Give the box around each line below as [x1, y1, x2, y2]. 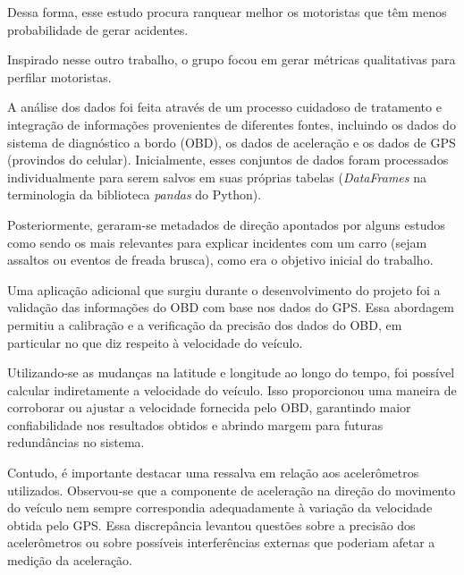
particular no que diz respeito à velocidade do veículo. [7, 333, 303, 351]
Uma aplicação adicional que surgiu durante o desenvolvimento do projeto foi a [7, 280, 441, 299]
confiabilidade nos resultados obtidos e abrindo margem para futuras [7, 415, 384, 434]
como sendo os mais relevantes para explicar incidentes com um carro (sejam [7, 233, 427, 251]
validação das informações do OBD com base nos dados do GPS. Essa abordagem [7, 298, 455, 317]
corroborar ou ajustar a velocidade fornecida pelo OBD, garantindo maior [7, 398, 411, 417]
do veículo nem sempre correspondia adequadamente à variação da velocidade [7, 498, 433, 517]
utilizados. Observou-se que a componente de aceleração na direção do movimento [7, 480, 456, 499]
